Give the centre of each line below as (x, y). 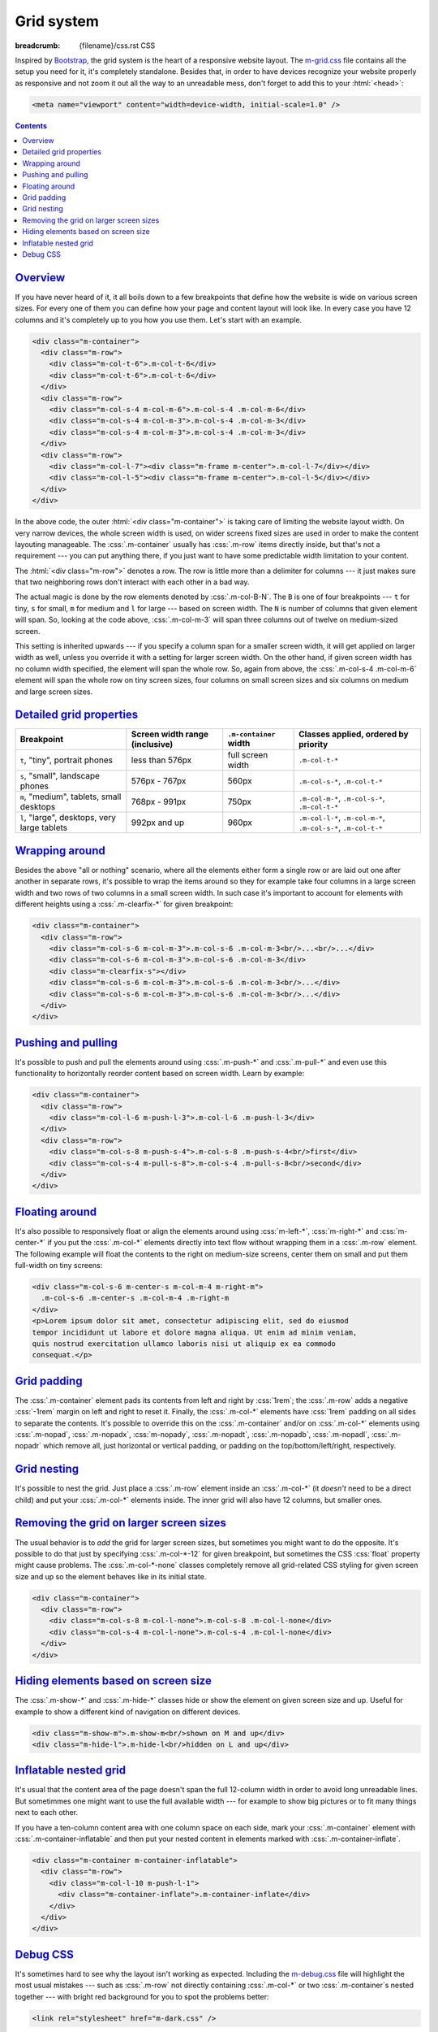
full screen (248, 755)
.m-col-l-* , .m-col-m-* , (342, 818)
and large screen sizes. (54, 692)
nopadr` (28, 1446)
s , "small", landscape (60, 776)
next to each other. (47, 1813)
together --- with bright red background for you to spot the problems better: (142, 1996)
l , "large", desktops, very (68, 818)
